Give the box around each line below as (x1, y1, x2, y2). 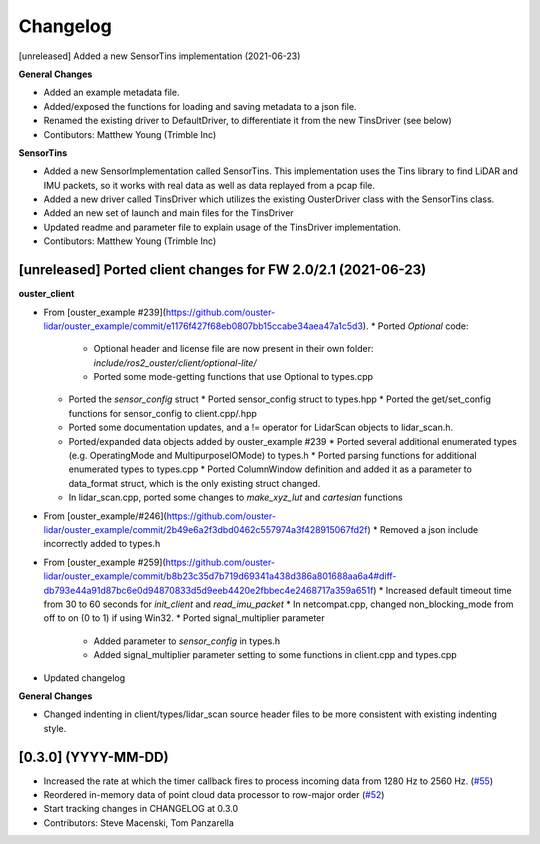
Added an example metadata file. (43, 86, 180, 99)
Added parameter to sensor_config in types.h (93, 635, 280, 647)
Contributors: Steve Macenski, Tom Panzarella (43, 816, 235, 829)
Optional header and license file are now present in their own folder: (93, 343, 374, 355)
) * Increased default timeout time (373, 584, 512, 596)
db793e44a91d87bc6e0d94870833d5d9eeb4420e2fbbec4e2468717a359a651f (43, 584, 374, 596)
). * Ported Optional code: (362, 320, 469, 332)
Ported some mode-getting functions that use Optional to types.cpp (93, 371, 374, 383)
